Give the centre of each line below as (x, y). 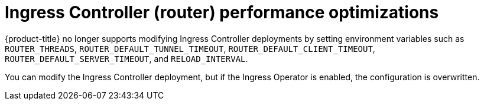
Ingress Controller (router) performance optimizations (222, 12)
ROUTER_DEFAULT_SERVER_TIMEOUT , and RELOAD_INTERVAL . (126, 58)
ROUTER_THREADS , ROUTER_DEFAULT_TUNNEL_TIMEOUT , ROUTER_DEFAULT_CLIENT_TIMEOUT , (190, 48)
